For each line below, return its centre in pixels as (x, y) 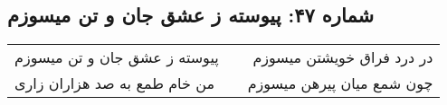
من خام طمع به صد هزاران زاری (114, 83)
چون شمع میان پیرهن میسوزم (340, 83)
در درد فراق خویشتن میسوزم (343, 57)
